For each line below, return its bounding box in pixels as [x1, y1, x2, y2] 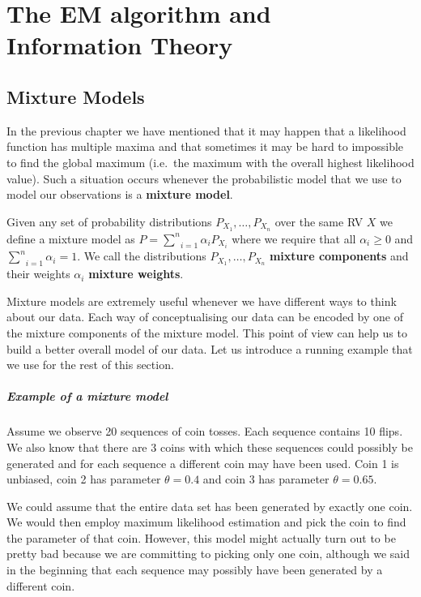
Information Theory [6, 28, 233, 62]
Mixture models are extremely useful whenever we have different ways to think [6, 292, 397, 309]
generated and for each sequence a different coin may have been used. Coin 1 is [6, 454, 399, 471]
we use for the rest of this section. [6, 356, 174, 373]
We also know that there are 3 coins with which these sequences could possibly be [6, 438, 413, 455]
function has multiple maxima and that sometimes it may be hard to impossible [6, 138, 404, 155]
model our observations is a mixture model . [6, 186, 233, 203]
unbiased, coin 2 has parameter [6, 470, 161, 487]
